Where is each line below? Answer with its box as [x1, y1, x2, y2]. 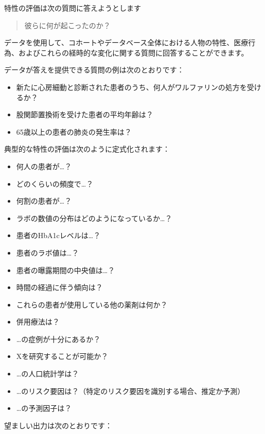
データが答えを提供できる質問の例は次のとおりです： [4, 64, 184, 75]
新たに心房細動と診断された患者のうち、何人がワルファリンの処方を [16, 81, 247, 92]
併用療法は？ [16, 316, 60, 327]
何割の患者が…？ [16, 195, 72, 206]
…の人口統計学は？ [16, 368, 79, 379]
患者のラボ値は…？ [16, 247, 79, 258]
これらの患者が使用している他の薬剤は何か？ [16, 299, 168, 310]
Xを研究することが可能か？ [16, 351, 109, 361]
